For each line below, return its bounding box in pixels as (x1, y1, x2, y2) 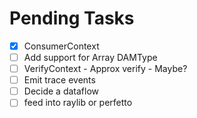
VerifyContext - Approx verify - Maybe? (23, 63, 188, 75)
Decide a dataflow (23, 85, 100, 97)
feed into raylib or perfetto (23, 97, 133, 109)
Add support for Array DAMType (23, 52, 158, 63)
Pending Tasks (9, 7, 135, 30)
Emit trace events (23, 74, 96, 86)
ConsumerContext (23, 40, 100, 52)
